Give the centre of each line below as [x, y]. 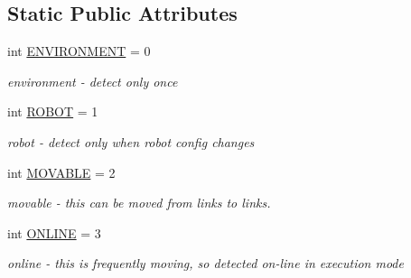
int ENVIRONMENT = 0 [79, 51]
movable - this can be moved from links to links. [139, 203]
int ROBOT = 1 [53, 111]
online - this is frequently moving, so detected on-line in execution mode [205, 263]
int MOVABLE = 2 [61, 172]
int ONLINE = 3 [54, 232]
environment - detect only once [93, 81]
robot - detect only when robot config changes [131, 141]
